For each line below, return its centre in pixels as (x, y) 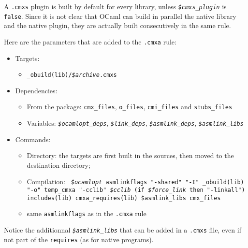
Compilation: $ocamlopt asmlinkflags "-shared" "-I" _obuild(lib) (135, 181)
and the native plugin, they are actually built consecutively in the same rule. (117, 25)
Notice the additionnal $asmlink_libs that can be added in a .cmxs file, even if (123, 230)
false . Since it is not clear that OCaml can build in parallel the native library (120, 16)
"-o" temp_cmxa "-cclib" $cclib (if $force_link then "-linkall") (136, 190)
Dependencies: (36, 90)
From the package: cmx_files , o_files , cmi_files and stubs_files (130, 107)
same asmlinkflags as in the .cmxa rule (87, 213)
